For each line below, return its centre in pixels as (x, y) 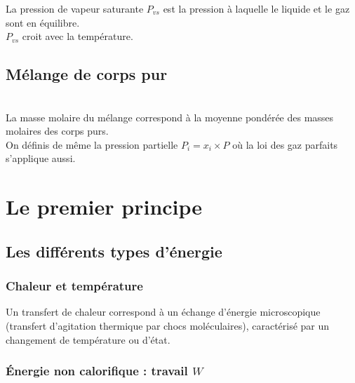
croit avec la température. (78, 36)
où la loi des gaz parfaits (285, 144)
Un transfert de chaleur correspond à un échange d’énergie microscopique (163, 312)
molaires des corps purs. (57, 131)
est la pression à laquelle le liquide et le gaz (256, 8)
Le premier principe (104, 207)
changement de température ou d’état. (88, 339)
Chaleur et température (74, 286)
